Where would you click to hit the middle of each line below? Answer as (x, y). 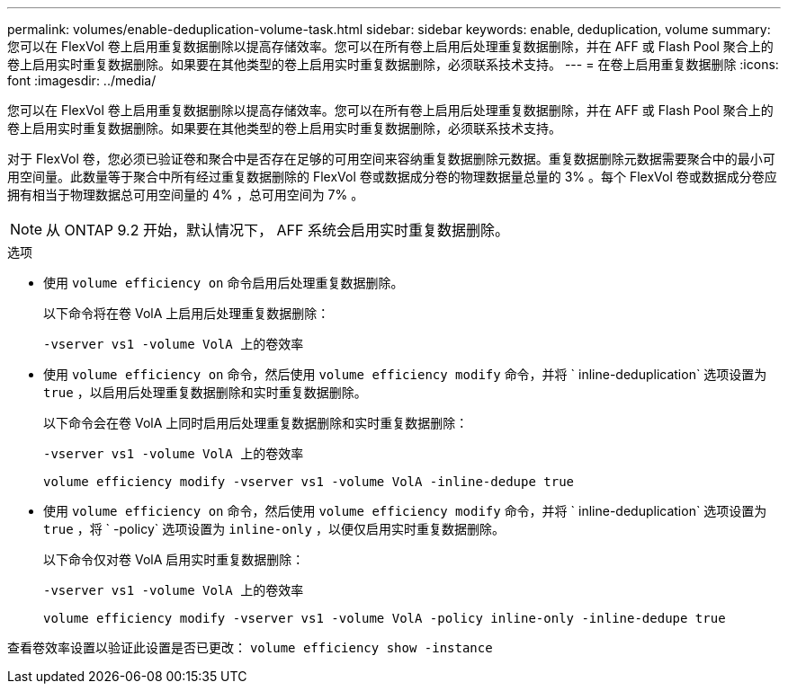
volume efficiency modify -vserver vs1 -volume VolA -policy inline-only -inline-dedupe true (385, 618)
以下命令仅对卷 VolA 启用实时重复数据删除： (174, 559)
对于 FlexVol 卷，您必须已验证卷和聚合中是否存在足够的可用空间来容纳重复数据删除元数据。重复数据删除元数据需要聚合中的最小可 (391, 159)
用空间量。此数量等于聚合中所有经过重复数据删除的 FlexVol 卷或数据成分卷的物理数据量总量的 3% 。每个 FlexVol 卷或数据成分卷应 (392, 177)
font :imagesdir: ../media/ (82, 80)
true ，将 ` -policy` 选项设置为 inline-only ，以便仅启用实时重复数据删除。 (274, 529)
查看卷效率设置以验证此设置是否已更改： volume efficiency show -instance (250, 647)
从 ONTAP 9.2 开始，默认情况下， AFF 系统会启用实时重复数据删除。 (278, 230)
